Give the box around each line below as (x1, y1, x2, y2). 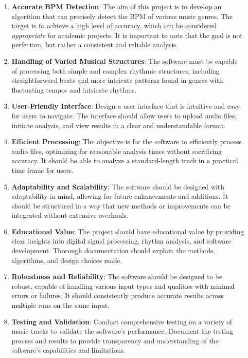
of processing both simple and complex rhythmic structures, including (11, 65, 220, 75)
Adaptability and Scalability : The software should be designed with (11, 181, 225, 191)
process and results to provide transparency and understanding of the (11, 335, 219, 345)
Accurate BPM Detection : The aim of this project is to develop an (11, 1, 222, 11)
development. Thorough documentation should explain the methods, (11, 245, 215, 256)
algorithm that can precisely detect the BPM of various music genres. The (11, 11, 233, 21)
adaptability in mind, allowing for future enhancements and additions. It (11, 191, 228, 201)
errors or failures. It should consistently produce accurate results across (11, 290, 224, 301)
